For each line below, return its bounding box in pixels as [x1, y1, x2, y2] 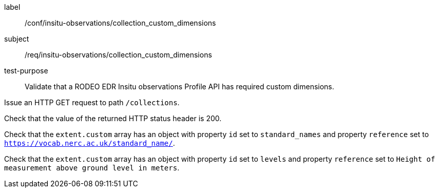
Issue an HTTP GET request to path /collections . [4, 98, 180, 107]
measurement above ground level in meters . [4, 163, 180, 172]
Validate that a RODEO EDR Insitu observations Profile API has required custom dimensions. [25, 82, 334, 91]
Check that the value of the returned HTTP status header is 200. [4, 114, 222, 123]
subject [4, 34, 29, 43]
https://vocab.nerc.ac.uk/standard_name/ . [4, 139, 175, 147]
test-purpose [4, 66, 48, 75]
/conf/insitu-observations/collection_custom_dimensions [25, 18, 216, 27]
